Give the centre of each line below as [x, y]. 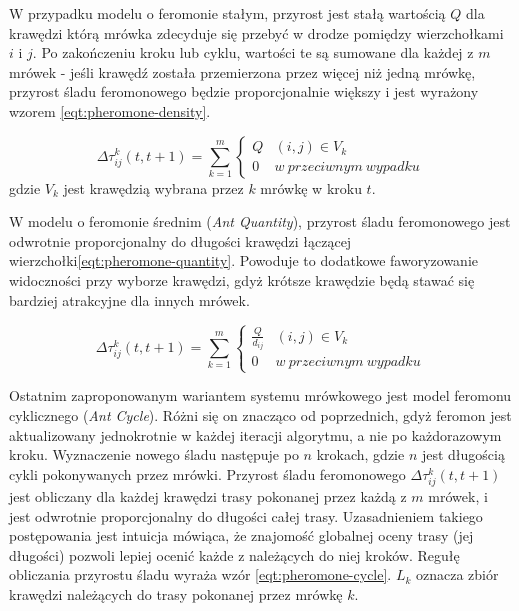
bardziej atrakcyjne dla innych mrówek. [129, 299]
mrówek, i [458, 496]
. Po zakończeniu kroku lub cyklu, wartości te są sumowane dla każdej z [253, 52]
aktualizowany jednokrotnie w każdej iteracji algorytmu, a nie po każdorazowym [255, 434]
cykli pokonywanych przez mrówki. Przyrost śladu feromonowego [207, 473]
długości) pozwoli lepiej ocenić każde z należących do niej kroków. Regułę [234, 554]
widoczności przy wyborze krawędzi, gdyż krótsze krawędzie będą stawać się [242, 279]
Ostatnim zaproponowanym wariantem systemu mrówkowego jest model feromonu [260, 395]
